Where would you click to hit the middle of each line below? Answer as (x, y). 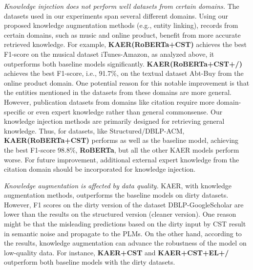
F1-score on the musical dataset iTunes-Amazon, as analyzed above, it (109, 54)
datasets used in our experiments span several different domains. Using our (116, 15)
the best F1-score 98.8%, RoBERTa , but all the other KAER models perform (122, 149)
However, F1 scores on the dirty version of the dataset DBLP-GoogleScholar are (124, 204)
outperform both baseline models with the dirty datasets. (90, 262)
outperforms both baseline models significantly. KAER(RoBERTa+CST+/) (123, 63)
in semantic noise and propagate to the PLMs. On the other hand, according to (123, 233)
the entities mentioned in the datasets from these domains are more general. (118, 92)
